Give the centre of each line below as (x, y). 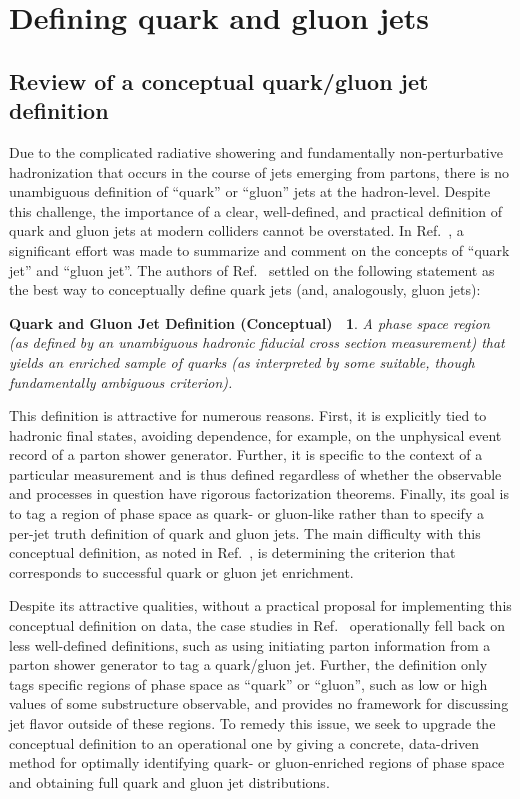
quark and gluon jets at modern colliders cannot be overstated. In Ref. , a (236, 230)
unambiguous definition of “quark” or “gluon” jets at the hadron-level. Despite (250, 191)
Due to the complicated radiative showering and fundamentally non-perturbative (256, 151)
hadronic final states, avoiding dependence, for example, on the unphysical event (255, 434)
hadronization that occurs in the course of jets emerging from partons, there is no (259, 171)
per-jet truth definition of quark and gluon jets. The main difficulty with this (245, 532)
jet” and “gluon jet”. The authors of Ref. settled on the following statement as (252, 269)
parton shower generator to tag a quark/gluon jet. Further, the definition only (248, 664)
